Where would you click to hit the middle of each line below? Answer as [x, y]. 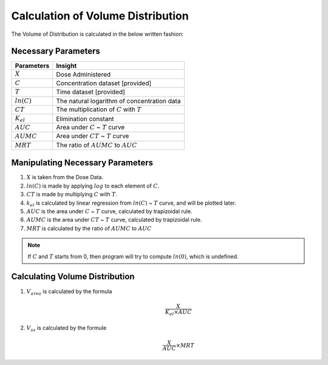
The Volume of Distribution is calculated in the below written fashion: [97, 34]
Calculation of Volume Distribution [100, 16]
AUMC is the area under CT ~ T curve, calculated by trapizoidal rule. [114, 220]
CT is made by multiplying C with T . [72, 194]
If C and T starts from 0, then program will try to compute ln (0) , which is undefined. [133, 256]
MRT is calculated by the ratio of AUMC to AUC [89, 228]
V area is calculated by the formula [69, 292]
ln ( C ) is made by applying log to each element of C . [93, 186]
